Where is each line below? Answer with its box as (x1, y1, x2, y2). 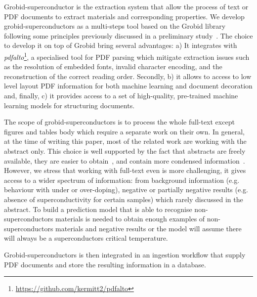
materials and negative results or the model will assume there (55, 223, 242, 233)
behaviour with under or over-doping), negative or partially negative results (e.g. (4, 184, 248, 195)
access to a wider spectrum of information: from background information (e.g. (4, 174, 240, 185)
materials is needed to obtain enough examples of (55, 213, 205, 224)
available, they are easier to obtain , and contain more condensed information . (4, 155, 245, 166)
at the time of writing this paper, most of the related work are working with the (4, 136, 247, 146)
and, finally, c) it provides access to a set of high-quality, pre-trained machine (4, 90, 238, 100)
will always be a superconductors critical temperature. (4, 233, 168, 243)
